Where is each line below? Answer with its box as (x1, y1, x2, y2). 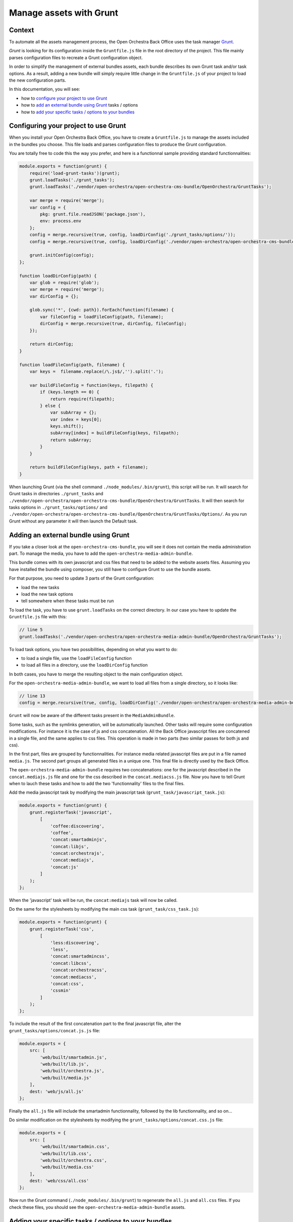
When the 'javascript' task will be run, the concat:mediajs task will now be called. (9, 897, 178, 903)
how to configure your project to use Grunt (21, 95, 107, 101)
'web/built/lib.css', (40, 1151, 92, 1156)
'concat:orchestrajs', (50, 851, 105, 856)
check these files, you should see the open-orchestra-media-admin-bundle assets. (9, 1204, 186, 1210)
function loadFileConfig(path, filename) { (19, 362, 126, 368)
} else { (40, 403, 61, 408)
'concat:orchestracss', (50, 967, 107, 973)
